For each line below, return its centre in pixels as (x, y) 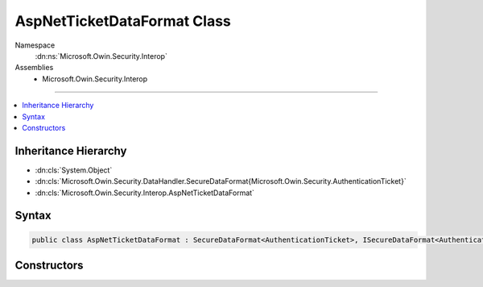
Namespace (35, 45)
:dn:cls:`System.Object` (74, 170)
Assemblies (34, 68)
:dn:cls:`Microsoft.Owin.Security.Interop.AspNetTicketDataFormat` (145, 193)
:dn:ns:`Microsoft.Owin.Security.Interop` (101, 56)
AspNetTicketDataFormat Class (123, 21)
